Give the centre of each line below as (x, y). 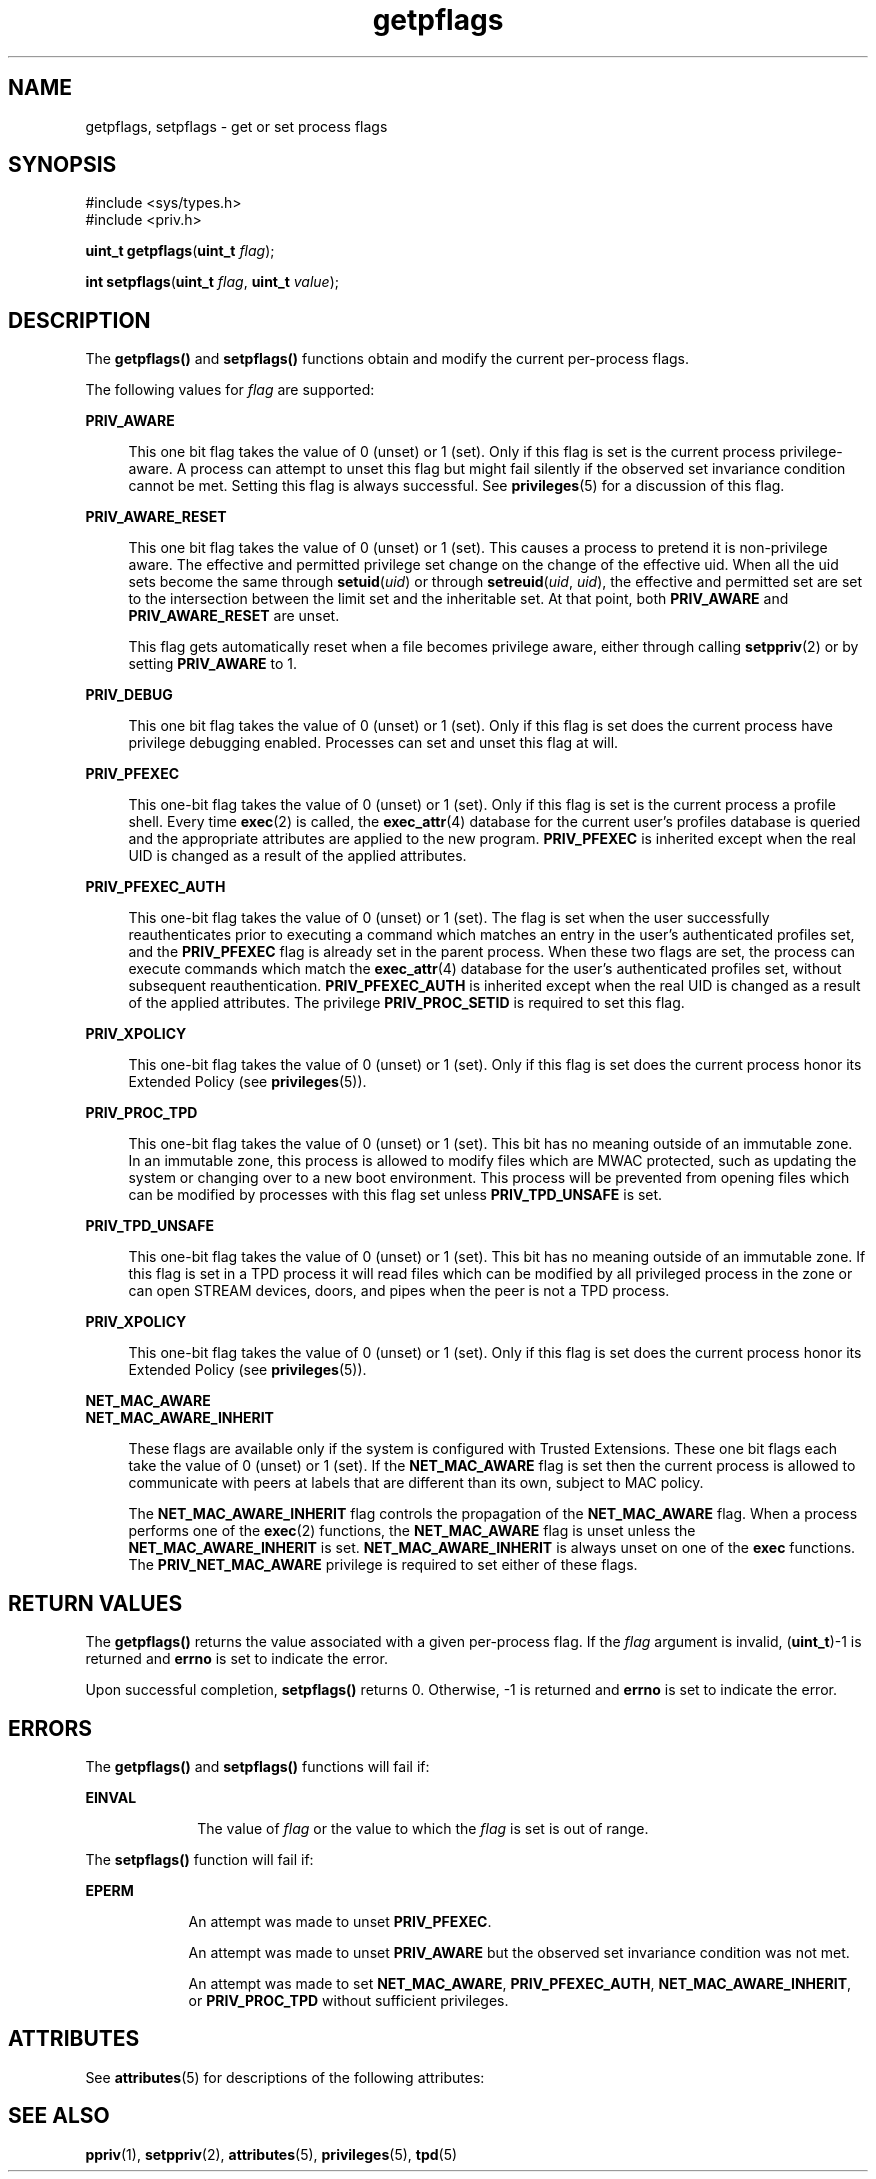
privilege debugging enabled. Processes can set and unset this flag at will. (373, 743)
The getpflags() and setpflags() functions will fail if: (257, 1766)
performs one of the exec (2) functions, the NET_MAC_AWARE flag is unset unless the (412, 1531)
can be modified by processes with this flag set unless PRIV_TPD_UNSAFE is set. (395, 1195)
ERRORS (50, 1728)
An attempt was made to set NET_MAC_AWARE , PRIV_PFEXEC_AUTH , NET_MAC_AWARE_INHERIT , (520, 1983)
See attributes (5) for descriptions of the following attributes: (285, 2077)
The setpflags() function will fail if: (199, 1859)
